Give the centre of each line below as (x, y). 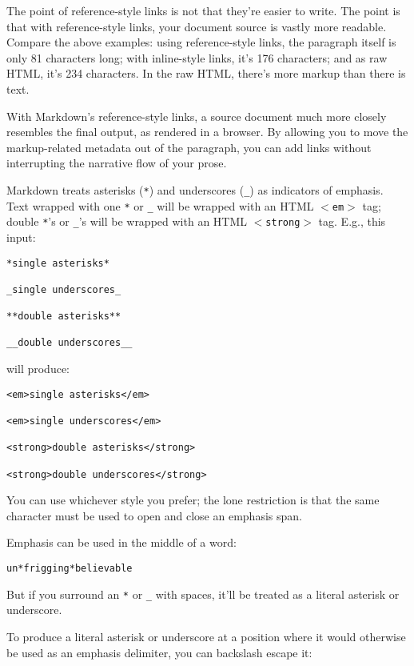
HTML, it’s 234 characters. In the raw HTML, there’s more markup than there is (206, 73)
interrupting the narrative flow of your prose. (117, 163)
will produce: (38, 369)
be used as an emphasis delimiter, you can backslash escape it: (159, 652)
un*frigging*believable (70, 569)
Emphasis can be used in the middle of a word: (121, 542)
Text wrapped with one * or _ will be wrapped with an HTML (160, 205)
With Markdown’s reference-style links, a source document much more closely (197, 116)
